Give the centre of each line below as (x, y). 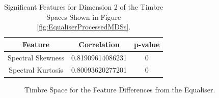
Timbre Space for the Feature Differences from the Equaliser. (120, 89)
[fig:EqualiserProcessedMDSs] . (84, 27)
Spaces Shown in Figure (84, 17)
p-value (147, 44)
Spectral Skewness (36, 57)
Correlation (99, 44)
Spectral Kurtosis (36, 70)
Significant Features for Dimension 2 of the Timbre (84, 7)
